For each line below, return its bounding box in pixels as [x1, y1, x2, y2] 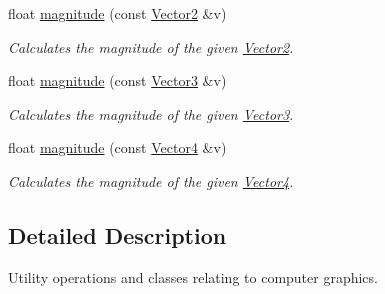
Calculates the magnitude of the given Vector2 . [8, 36, 294, 57]
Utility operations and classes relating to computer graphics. [8, 266, 378, 287]
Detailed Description [8, 219, 227, 250]
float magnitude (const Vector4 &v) [8, 137, 227, 158]
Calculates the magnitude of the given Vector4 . [8, 170, 294, 191]
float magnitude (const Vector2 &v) [8, 3, 227, 23]
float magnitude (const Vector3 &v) [8, 70, 227, 91]
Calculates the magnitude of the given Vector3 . [8, 103, 294, 124]
